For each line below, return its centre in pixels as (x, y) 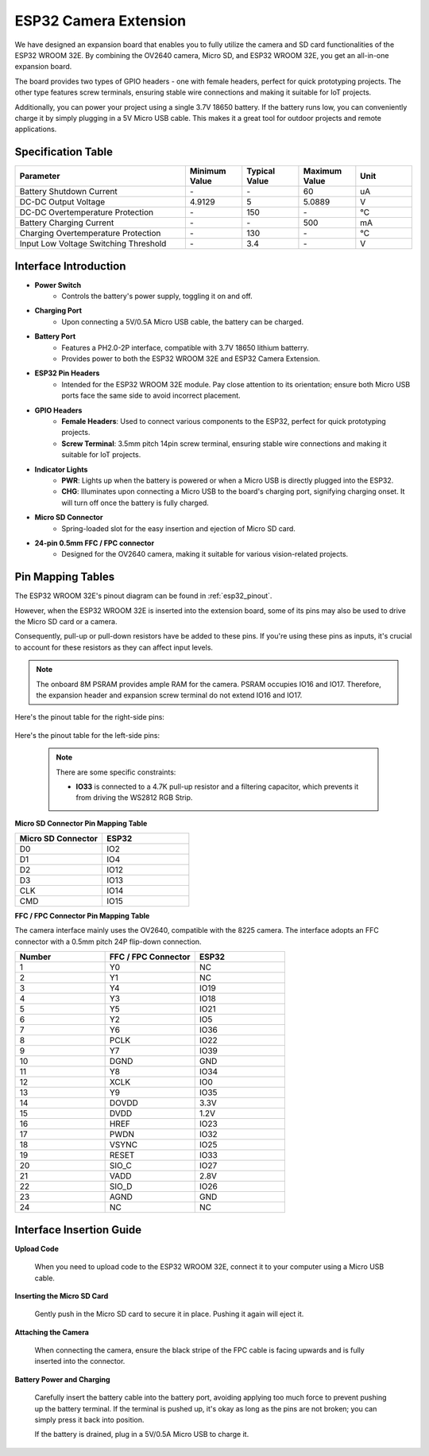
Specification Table (64, 152)
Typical (261, 171)
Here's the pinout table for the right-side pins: (89, 717)
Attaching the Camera (52, 1332)
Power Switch (58, 285)
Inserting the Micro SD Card (62, 1295)
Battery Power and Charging (62, 1379)
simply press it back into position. (89, 1420)
